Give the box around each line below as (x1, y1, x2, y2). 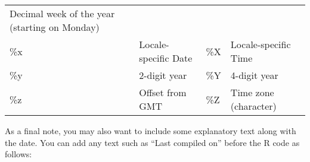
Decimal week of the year (10, 7, 115, 20)
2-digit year (139, 68, 187, 82)
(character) (230, 99, 277, 113)
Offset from (139, 85, 187, 99)
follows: (5, 148, 32, 160)
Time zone (230, 85, 274, 99)
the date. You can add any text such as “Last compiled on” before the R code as (5, 136, 300, 148)
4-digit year (230, 68, 278, 82)
